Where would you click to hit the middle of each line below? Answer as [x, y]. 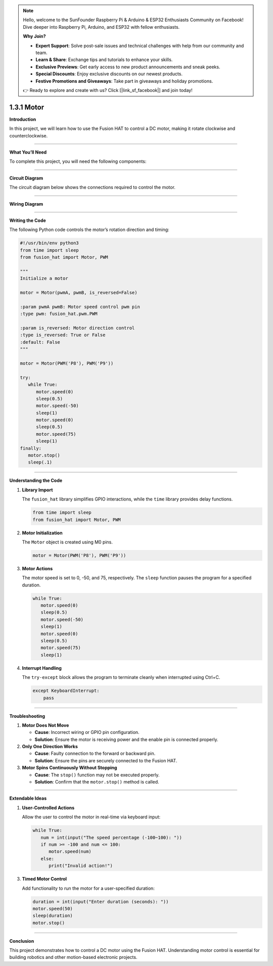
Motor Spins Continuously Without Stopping [70, 768]
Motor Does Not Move [45, 725]
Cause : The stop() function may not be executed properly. [97, 775]
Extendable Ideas [28, 798]
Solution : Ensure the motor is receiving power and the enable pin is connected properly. [126, 739]
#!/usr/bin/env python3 [50, 243]
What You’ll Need [28, 152]
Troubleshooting [27, 716]
